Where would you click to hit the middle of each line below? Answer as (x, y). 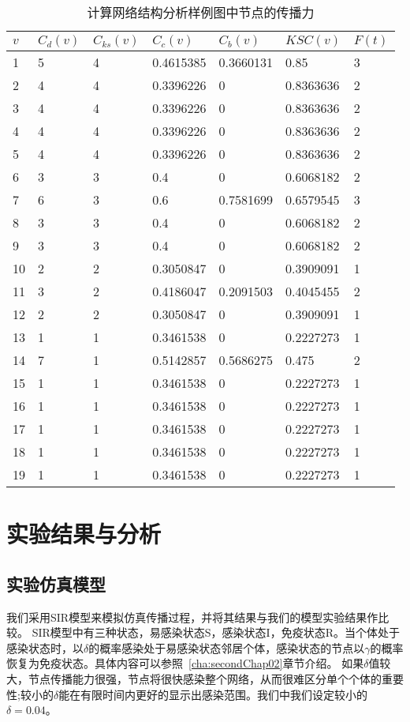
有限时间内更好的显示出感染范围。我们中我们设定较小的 (224, 694)
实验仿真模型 (56, 583)
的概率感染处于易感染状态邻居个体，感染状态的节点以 (227, 647)
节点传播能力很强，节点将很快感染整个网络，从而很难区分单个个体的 (205, 678)
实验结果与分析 (84, 534)
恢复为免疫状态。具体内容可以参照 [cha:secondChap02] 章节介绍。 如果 (185, 663)
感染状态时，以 (45, 647)
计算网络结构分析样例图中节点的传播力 (201, 12)
